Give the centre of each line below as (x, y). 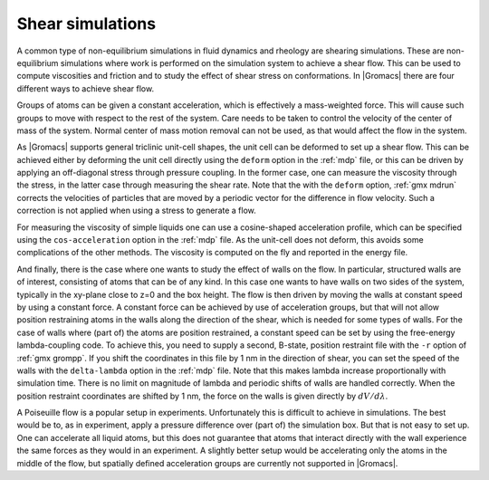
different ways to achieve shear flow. (85, 88)
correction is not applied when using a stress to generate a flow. (137, 211)
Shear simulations (86, 24)
